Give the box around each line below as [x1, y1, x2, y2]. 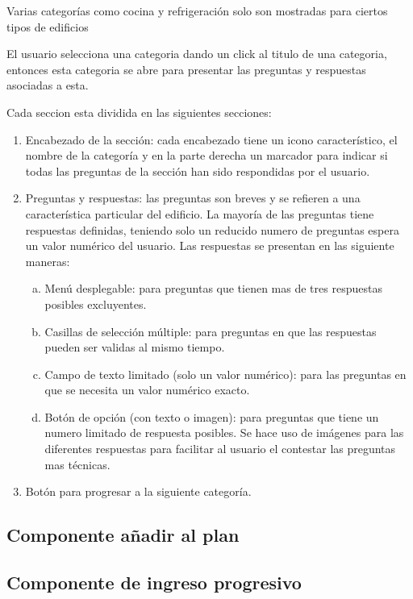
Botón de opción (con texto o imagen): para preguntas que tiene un [44, 408, 379, 425]
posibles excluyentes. [44, 295, 147, 312]
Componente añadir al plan [6, 522, 240, 547]
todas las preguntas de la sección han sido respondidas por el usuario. [25, 162, 370, 179]
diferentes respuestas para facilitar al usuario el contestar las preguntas [44, 440, 396, 457]
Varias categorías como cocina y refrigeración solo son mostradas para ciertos [6, 2, 388, 19]
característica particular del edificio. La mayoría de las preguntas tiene [25, 205, 374, 222]
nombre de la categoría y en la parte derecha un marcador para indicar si [25, 147, 388, 164]
